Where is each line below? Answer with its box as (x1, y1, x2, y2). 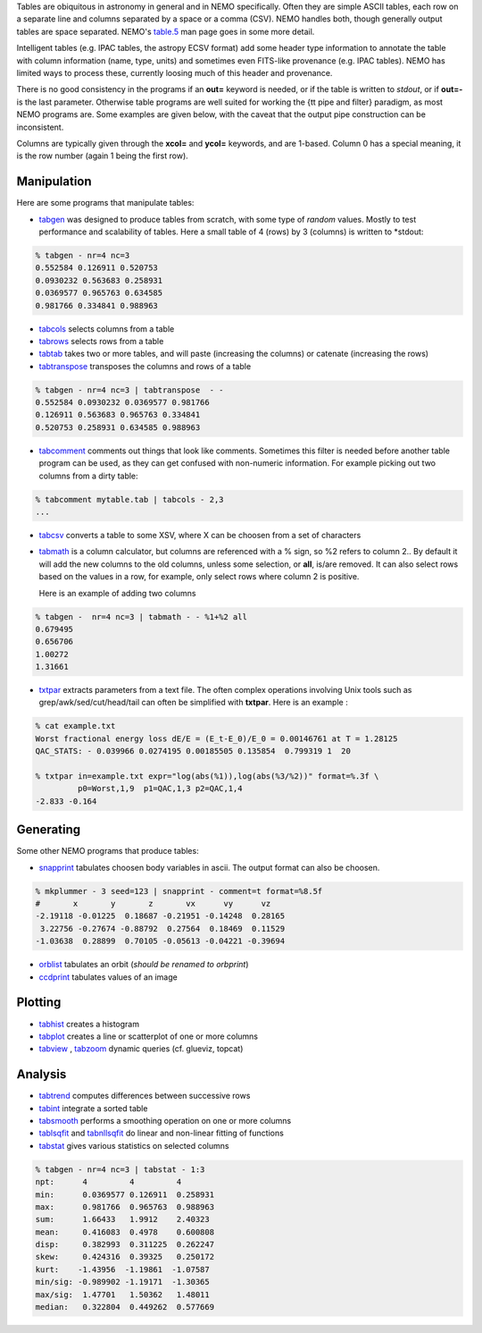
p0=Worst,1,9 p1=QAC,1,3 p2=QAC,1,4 (77, 783, 243, 794)
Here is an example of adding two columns (38, 587, 196, 598)
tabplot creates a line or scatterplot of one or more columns (38, 1031, 259, 1042)
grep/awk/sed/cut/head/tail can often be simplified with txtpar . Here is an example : (38, 697, 348, 708)
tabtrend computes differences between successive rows (38, 1091, 251, 1101)
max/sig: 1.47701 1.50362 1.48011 (35, 1289, 210, 1300)
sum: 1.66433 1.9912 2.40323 (35, 1214, 210, 1225)
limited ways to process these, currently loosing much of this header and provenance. (16, 67, 333, 78)
